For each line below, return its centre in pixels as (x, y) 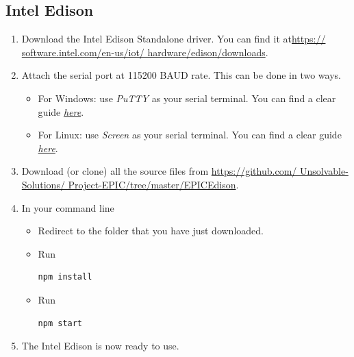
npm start (60, 323)
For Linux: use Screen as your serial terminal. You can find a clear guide (190, 135)
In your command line (68, 207)
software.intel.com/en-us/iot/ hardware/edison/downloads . (145, 52)
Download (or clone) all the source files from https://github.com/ (159, 171)
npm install (65, 277)
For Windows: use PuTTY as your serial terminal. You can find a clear (187, 98)
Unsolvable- (324, 171)
